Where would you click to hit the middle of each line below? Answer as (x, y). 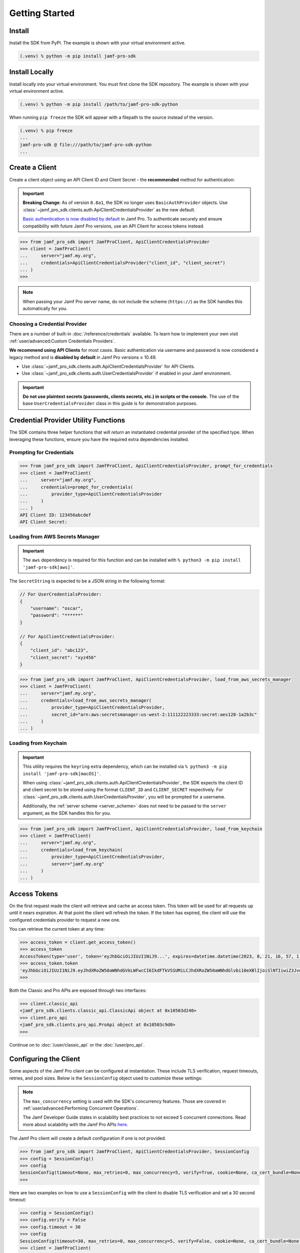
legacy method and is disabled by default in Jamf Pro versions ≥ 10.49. (83, 357)
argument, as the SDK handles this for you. (67, 813)
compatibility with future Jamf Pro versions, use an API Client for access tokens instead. (113, 226)
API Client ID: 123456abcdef (55, 515)
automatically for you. (45, 309)
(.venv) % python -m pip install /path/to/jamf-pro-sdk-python (99, 104)
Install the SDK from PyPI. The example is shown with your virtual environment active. (97, 43)
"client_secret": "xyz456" (63, 657)
